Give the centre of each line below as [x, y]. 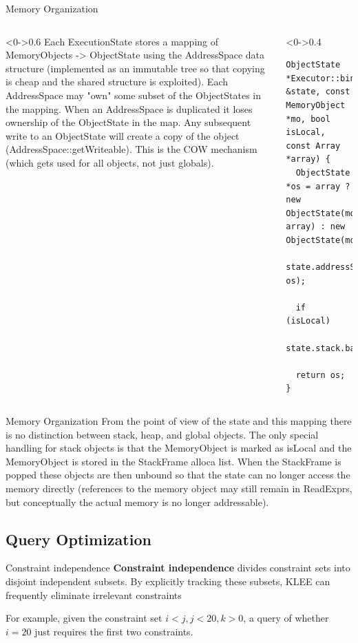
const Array [313, 146]
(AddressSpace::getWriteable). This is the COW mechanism [131, 149]
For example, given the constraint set [84, 618]
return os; [320, 375]
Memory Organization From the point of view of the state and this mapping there [179, 421]
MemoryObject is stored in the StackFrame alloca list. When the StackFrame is [173, 461]
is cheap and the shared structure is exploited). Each [117, 82]
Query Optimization [78, 539]
